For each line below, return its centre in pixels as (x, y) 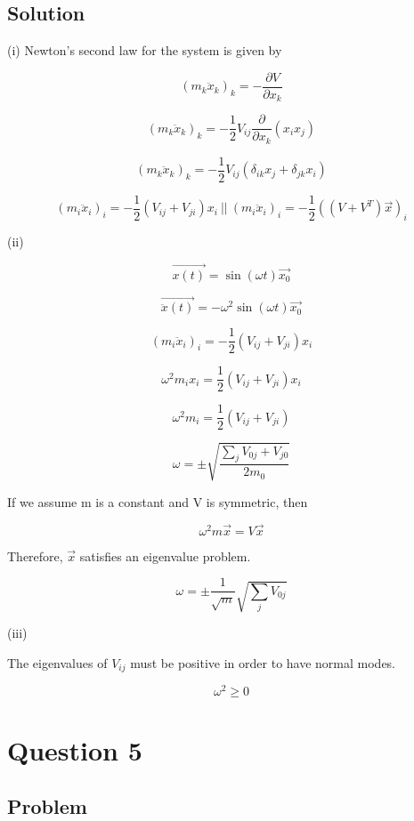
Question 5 (75, 749)
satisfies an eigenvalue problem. (165, 555)
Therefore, (35, 555)
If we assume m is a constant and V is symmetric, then (158, 501)
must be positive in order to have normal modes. (263, 662)
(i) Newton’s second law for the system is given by (145, 50)
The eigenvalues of (57, 662)
